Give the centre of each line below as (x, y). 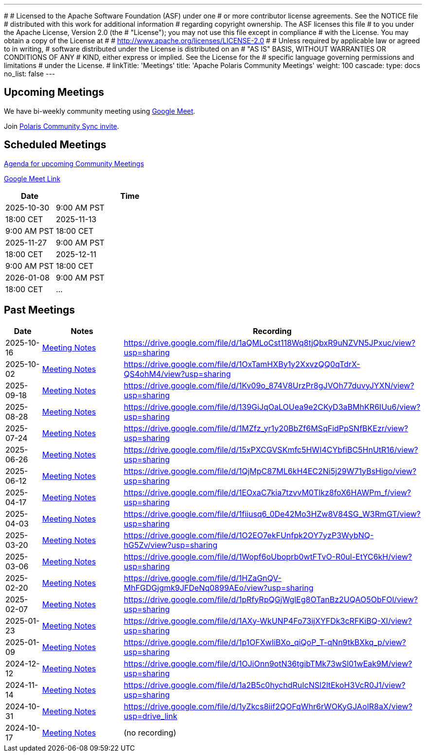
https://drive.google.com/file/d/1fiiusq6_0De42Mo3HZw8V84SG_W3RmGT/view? (272, 514)
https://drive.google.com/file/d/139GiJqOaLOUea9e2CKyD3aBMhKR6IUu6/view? (272, 407)
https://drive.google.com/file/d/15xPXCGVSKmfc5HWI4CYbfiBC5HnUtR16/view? (271, 449)
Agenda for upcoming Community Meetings (74, 163)
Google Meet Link (32, 178)
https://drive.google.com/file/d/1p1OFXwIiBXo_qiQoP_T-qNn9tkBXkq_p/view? (265, 642)
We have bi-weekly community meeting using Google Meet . (100, 111)
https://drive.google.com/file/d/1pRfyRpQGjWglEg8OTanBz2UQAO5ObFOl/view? (271, 599)
